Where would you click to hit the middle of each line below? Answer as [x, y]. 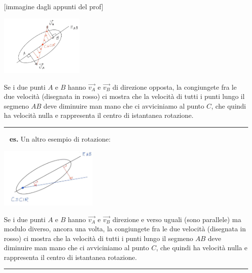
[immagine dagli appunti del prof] [54, 6]
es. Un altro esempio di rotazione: [60, 138]
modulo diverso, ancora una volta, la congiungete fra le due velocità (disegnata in [125, 229]
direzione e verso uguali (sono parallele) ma [177, 219]
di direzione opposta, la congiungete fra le [175, 87]
